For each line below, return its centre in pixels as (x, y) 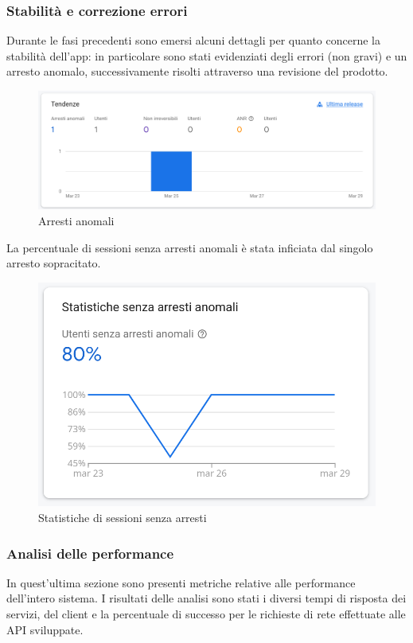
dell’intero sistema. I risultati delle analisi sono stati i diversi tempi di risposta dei (206, 598)
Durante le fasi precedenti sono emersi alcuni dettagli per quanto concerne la (193, 40)
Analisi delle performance (90, 553)
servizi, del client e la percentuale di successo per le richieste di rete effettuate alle (206, 614)
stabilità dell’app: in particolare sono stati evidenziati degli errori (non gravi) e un (207, 55)
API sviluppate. (45, 629)
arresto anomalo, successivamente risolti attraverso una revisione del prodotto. (197, 71)
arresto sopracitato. (54, 263)
